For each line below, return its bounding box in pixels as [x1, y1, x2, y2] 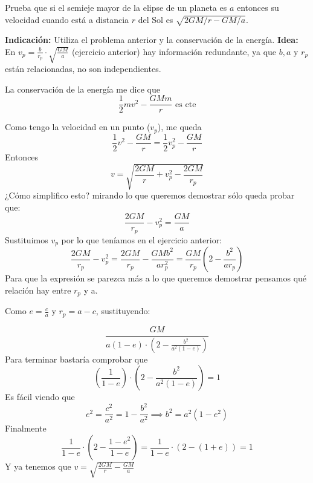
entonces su [236, 1, 279, 13]
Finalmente [5, 422, 47, 435]
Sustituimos [5, 233, 48, 246]
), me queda [157, 120, 202, 133]
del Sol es [138, 13, 173, 25]
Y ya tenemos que [5, 460, 71, 473]
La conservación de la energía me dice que [5, 82, 160, 95]
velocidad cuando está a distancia [5, 13, 129, 25]
